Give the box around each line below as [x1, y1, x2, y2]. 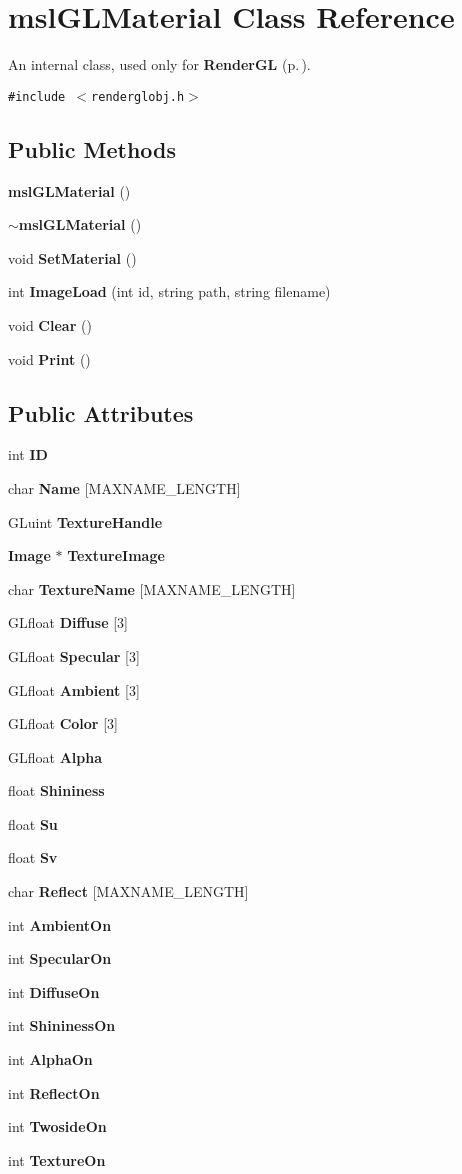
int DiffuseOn [8, 981, 100, 1002]
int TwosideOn [8, 1116, 107, 1137]
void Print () [8, 348, 91, 369]
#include [8, 89, 66, 104]
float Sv [8, 847, 58, 868]
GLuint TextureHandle [8, 511, 163, 532]
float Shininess [8, 780, 105, 801]
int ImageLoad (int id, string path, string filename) [8, 281, 331, 302]
